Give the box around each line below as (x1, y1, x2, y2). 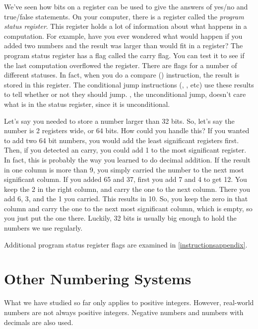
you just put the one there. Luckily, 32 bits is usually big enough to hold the (4, 213, 237, 223)
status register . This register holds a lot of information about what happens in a (4, 21, 247, 31)
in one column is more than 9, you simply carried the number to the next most (4, 164, 244, 174)
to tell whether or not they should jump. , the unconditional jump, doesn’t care (4, 89, 246, 99)
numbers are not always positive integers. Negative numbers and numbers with (4, 307, 244, 317)
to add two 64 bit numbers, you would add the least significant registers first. (4, 135, 239, 145)
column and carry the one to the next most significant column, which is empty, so (4, 203, 253, 213)
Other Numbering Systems (4, 268, 192, 289)
